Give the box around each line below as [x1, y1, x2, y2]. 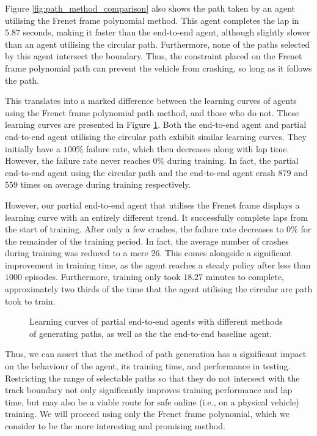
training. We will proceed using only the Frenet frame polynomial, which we [5, 407, 290, 420]
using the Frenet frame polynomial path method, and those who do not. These [5, 106, 299, 119]
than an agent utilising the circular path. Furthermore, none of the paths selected [5, 37, 310, 50]
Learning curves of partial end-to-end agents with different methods [29, 315, 283, 328]
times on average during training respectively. [20, 178, 191, 191]
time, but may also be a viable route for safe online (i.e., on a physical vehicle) [5, 395, 299, 408]
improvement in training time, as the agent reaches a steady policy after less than [5, 258, 311, 271]
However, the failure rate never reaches [5, 154, 150, 167]
